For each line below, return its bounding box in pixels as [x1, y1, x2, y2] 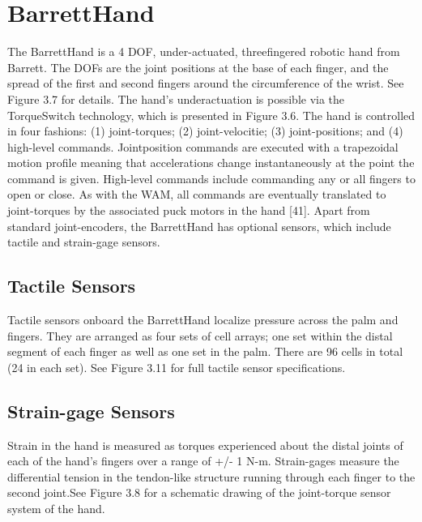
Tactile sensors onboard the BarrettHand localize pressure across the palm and [7, 311, 399, 328]
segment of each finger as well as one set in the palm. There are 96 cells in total [7, 343, 403, 360]
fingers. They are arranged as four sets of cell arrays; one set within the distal [7, 327, 393, 344]
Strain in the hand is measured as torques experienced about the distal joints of [7, 436, 403, 453]
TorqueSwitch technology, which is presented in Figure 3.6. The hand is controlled [7, 106, 416, 123]
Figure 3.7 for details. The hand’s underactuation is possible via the [7, 90, 345, 107]
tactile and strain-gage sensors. [7, 233, 160, 250]
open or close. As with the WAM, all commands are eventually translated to [7, 186, 386, 203]
